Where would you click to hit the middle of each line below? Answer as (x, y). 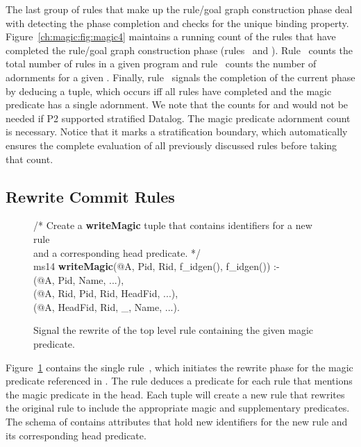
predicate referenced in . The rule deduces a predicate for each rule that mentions (179, 381)
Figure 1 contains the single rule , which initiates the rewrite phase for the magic (179, 367)
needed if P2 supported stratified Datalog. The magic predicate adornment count (178, 118)
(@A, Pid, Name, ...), (79, 279)
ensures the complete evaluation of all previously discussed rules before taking (171, 145)
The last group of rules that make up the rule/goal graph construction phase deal (179, 9)
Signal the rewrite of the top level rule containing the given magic (174, 330)
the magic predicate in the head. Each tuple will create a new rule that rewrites (175, 394)
